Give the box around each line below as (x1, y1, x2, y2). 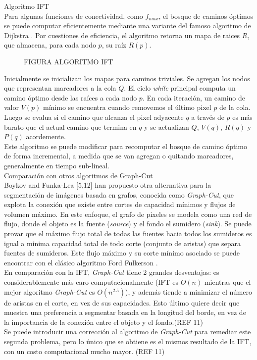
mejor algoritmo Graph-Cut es (4, 286, 95, 297)
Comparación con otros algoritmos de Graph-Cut (4, 170, 153, 180)
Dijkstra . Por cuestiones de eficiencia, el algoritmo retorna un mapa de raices (4, 30, 240, 40)
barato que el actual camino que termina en (4, 121, 137, 132)
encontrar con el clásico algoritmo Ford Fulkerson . (4, 257, 158, 267)
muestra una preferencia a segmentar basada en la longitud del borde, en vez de (4, 307, 246, 317)
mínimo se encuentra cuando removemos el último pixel (43, 102, 211, 112)
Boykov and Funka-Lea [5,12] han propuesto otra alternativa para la (4, 180, 211, 190)
